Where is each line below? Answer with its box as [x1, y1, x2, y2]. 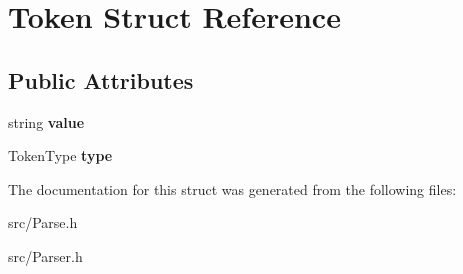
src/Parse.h [8, 212, 78, 233]
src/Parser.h [8, 245, 83, 266]
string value [8, 111, 85, 132]
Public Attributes [8, 64, 194, 95]
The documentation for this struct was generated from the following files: [8, 178, 457, 199]
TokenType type [8, 145, 113, 166]
